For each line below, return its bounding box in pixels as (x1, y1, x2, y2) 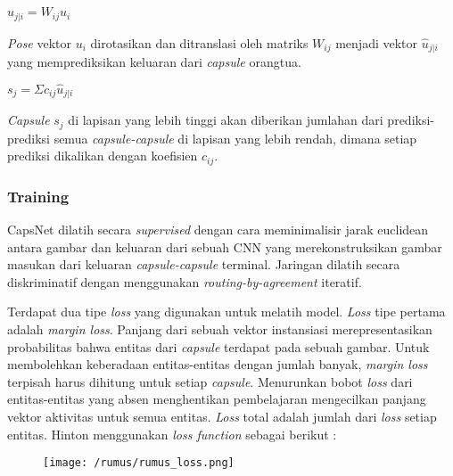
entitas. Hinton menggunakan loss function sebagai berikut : (7, 424, 337, 443)
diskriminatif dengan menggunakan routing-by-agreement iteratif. (7, 272, 362, 291)
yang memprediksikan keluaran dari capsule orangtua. (7, 53, 301, 71)
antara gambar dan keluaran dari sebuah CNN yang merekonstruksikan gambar (7, 237, 442, 256)
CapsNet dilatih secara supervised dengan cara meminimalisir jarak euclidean (7, 220, 429, 239)
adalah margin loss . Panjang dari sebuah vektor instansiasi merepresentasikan (7, 320, 432, 339)
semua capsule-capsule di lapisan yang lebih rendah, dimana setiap (54, 128, 417, 147)
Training (7, 185, 70, 207)
